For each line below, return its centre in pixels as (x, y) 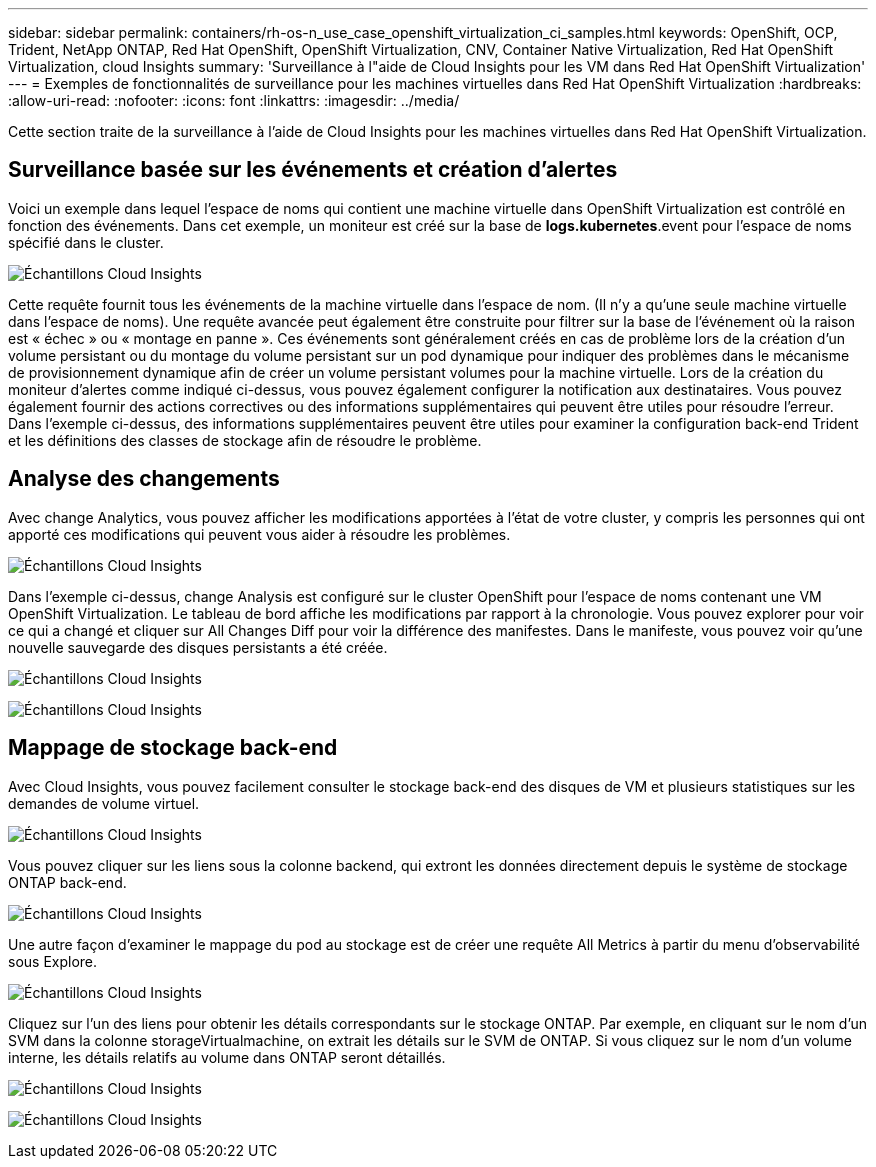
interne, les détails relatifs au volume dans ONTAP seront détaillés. (227, 1057)
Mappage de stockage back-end (173, 748)
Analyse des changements (144, 479)
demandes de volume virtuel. (104, 803)
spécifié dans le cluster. (86, 242)
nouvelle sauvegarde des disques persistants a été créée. (198, 647)
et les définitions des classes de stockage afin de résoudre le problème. (245, 440)
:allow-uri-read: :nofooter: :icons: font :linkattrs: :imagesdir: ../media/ (234, 100)
